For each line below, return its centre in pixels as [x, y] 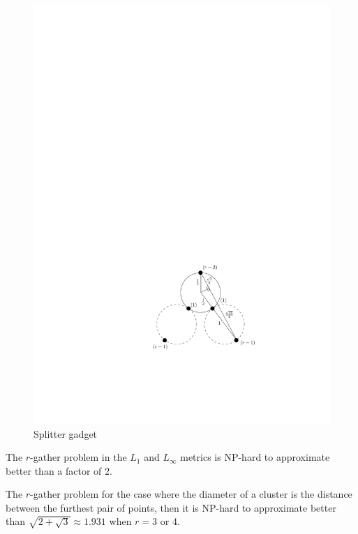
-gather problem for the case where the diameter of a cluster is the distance [191, 494]
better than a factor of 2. [59, 470]
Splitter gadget [66, 433]
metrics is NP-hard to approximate [255, 457]
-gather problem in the [79, 457]
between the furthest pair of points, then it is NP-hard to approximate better [171, 507]
